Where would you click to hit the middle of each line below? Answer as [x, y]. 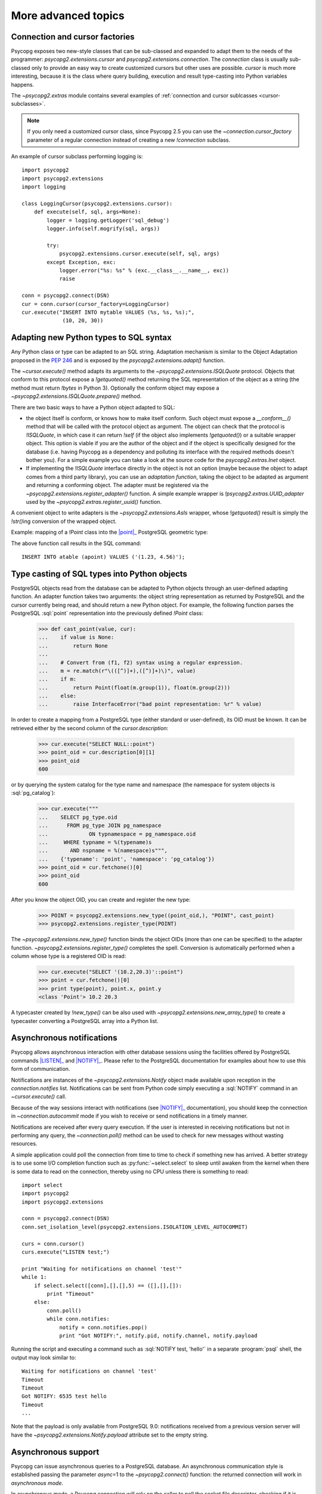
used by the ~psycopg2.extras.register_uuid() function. [94, 501]
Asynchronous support [55, 1452]
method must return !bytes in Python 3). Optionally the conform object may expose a [115, 388]
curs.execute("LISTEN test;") [66, 1252]
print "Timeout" [70, 1294]
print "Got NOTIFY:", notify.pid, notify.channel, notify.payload [158, 1335]
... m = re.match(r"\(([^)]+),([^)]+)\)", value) [117, 671]
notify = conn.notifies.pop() [103, 1327]
